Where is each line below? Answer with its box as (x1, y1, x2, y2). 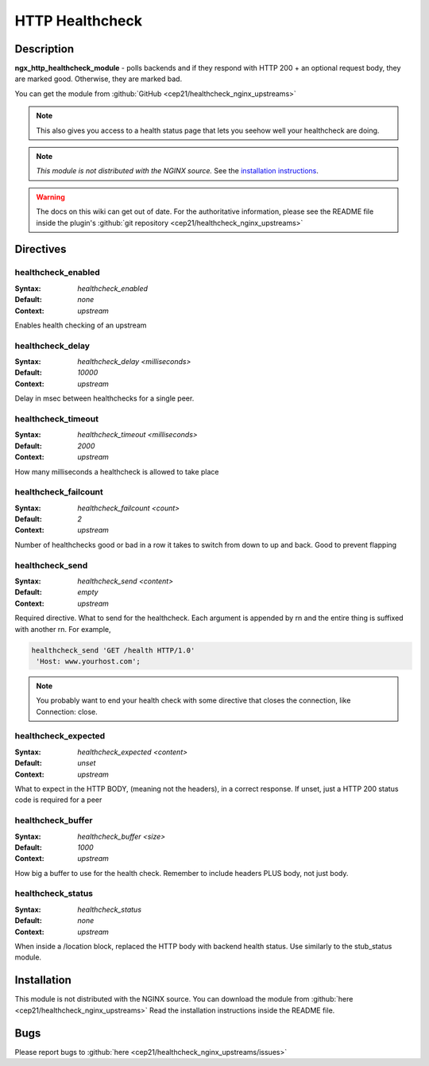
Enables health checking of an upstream (14, 320, 147, 330)
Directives (14, 242, 67, 256)
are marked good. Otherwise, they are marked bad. (14, 74, 183, 83)
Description (14, 42, 75, 56)
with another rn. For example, (14, 624, 111, 634)
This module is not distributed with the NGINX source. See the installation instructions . (36, 166, 319, 176)
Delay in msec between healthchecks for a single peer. (14, 393, 195, 403)
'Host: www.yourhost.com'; (36, 657, 141, 665)
